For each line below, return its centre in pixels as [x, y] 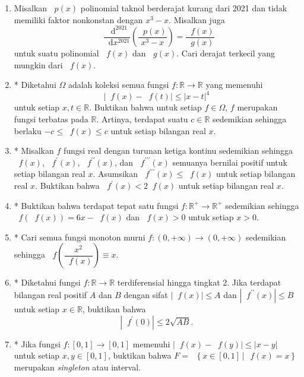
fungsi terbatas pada [51, 119]
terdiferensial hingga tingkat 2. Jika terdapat [199, 282]
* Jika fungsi [37, 343]
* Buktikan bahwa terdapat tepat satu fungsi [96, 205]
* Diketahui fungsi [47, 282]
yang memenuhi [234, 85]
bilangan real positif [50, 294]
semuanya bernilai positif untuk [230, 162]
